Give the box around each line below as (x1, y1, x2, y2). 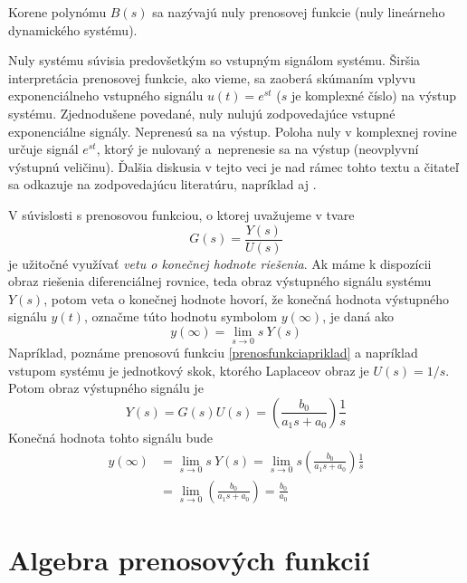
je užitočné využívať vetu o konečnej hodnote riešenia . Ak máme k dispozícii (8, 253, 432, 272)
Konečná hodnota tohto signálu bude (8, 427, 214, 446)
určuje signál (8, 139, 79, 158)
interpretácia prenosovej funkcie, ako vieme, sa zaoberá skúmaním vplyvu (8, 68, 415, 87)
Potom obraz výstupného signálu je (8, 378, 204, 397)
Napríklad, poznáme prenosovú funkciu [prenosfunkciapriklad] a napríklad (8, 343, 418, 362)
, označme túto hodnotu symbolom (83, 307, 278, 326)
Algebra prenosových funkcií (8, 540, 370, 578)
